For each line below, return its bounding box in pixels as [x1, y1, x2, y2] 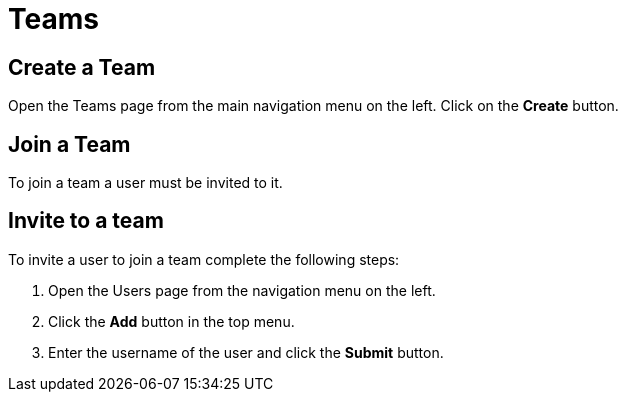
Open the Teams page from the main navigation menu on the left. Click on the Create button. [8, 97, 619, 115]
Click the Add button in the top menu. [48, 312, 295, 330]
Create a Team [8, 54, 156, 80]
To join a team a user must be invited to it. [8, 174, 283, 192]
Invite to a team [8, 208, 164, 234]
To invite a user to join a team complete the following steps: [8, 250, 400, 268]
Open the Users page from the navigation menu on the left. [48, 281, 436, 299]
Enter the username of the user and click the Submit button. [48, 343, 444, 361]
